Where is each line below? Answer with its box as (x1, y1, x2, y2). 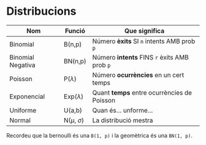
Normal (9, 116, 31, 124)
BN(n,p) (63, 57, 87, 65)
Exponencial (9, 92, 45, 101)
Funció (64, 26, 86, 35)
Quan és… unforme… (92, 106, 153, 114)
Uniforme (9, 106, 37, 114)
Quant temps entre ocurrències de (92, 88, 192, 96)
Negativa (9, 60, 36, 69)
